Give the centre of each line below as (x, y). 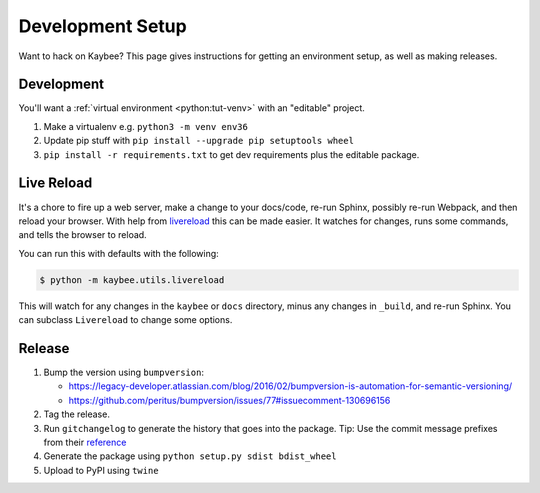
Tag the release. (76, 414)
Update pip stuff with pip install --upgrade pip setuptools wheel (199, 141)
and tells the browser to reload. (82, 235)
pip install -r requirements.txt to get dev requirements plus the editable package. (231, 154)
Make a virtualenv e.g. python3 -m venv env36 (146, 126)
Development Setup (102, 26)
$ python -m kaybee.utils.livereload (132, 279)
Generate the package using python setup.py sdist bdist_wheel (190, 456)
